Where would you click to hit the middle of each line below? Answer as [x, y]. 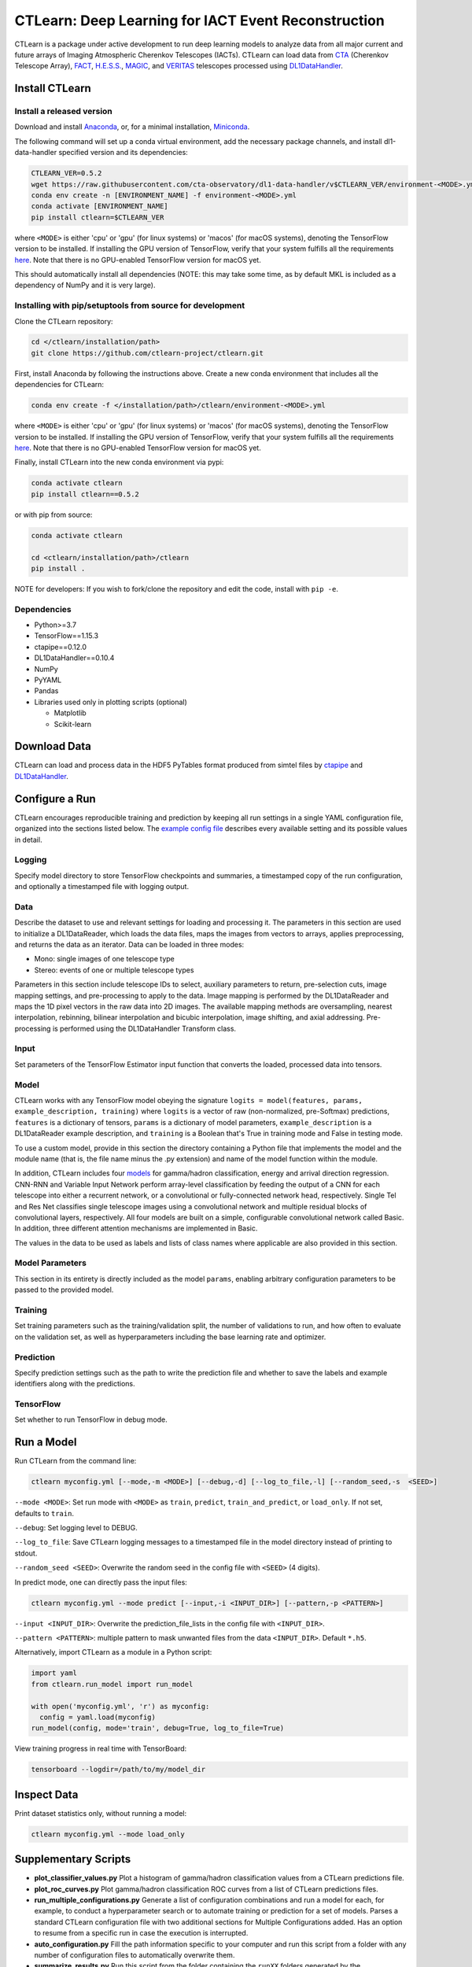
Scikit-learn [73, 724]
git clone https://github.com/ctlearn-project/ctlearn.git [147, 353]
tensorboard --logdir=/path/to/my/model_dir [118, 1770]
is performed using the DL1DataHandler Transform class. [144, 1028]
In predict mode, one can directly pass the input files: [101, 1582]
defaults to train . [44, 1513]
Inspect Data [46, 1794]
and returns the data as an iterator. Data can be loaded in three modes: [129, 944]
